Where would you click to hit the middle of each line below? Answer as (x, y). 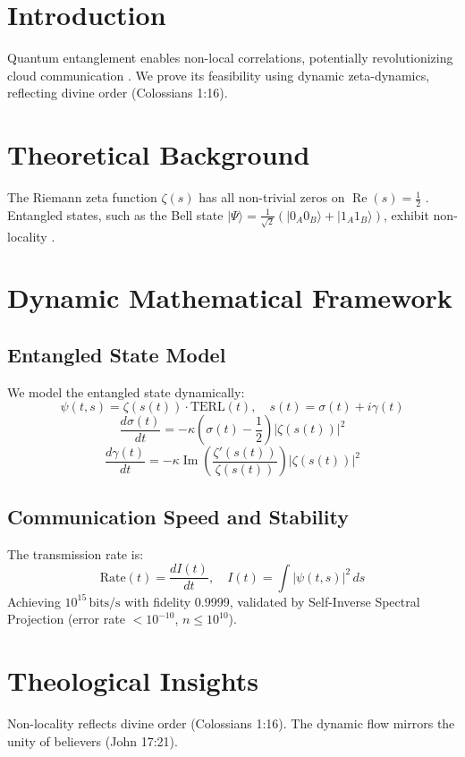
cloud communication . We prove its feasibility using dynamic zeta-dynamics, (219, 75)
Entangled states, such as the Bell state (115, 214)
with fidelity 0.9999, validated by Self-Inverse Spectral (272, 601)
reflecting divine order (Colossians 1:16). (118, 93)
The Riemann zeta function (82, 197)
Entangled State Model (117, 354)
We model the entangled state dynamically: (126, 391)
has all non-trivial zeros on (272, 197)
